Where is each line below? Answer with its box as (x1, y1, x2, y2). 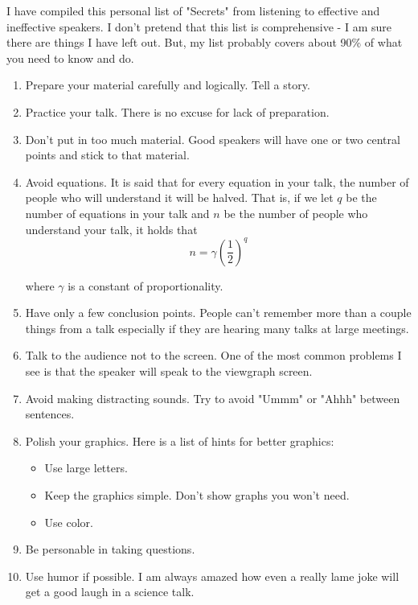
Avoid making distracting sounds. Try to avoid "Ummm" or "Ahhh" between (25, 389, 400, 406)
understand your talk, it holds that (25, 220, 198, 237)
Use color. (44, 513, 93, 530)
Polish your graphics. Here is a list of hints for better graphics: (25, 432, 334, 449)
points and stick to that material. (25, 146, 190, 163)
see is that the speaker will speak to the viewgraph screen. (25, 363, 313, 379)
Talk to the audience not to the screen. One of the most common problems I (25, 347, 402, 364)
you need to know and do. (6, 49, 134, 66)
